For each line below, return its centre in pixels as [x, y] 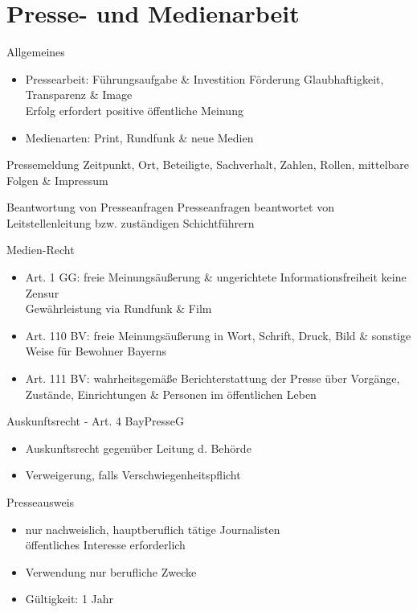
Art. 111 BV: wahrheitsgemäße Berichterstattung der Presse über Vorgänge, [213, 378]
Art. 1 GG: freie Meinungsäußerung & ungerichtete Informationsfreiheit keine [216, 277]
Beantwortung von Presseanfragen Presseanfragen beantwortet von [170, 207]
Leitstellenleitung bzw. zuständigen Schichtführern [131, 222]
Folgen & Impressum [57, 180]
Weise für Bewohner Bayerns [96, 351]
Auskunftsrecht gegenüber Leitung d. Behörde [138, 448]
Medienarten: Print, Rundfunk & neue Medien [139, 137]
